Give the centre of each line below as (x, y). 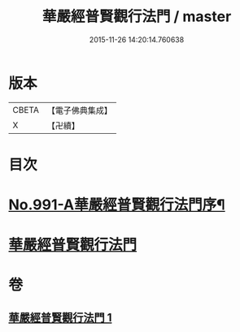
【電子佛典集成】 (79, 110)
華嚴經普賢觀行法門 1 (60, 317)
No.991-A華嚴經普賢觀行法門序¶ (117, 205)
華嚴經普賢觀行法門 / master (137, 17)
